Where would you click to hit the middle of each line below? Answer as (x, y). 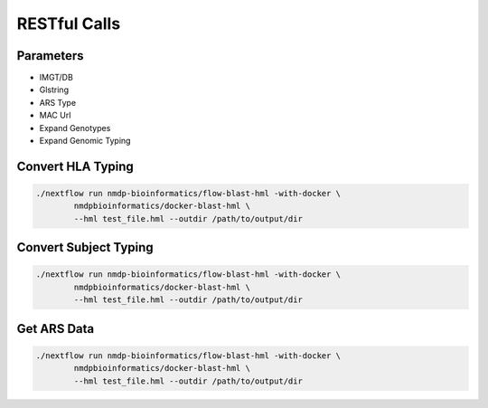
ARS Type (58, 102)
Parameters (50, 56)
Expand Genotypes (75, 128)
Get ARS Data (56, 329)
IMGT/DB (56, 78)
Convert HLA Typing (75, 166)
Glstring (54, 90)
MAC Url (55, 115)
